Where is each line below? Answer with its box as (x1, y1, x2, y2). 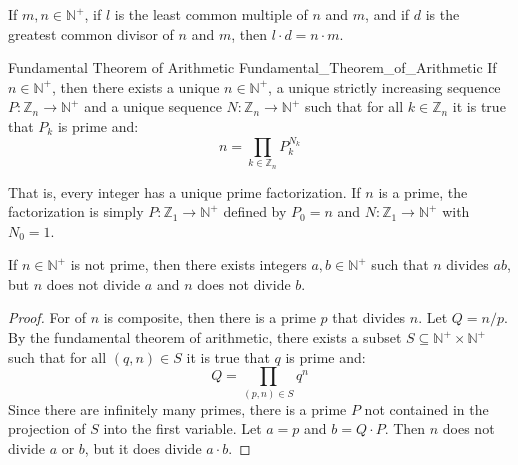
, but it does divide (84, 437, 202, 458)
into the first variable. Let (103, 418, 262, 439)
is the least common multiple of (114, 4, 308, 24)
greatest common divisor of (8, 23, 174, 44)
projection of (8, 418, 86, 439)
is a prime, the (378, 181, 468, 202)
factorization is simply (8, 201, 144, 222)
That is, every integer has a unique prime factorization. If (8, 181, 361, 202)
